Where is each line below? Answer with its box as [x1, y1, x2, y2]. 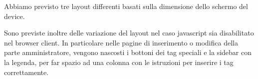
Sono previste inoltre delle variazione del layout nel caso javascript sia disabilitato [4, 27, 254, 38]
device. [4, 10, 25, 21]
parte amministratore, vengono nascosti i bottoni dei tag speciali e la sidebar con [4, 47, 252, 57]
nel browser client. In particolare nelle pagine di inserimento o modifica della [4, 37, 238, 47]
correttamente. [4, 66, 49, 77]
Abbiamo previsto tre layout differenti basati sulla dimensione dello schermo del [4, 1, 248, 11]
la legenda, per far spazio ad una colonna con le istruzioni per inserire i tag [4, 56, 234, 67]
